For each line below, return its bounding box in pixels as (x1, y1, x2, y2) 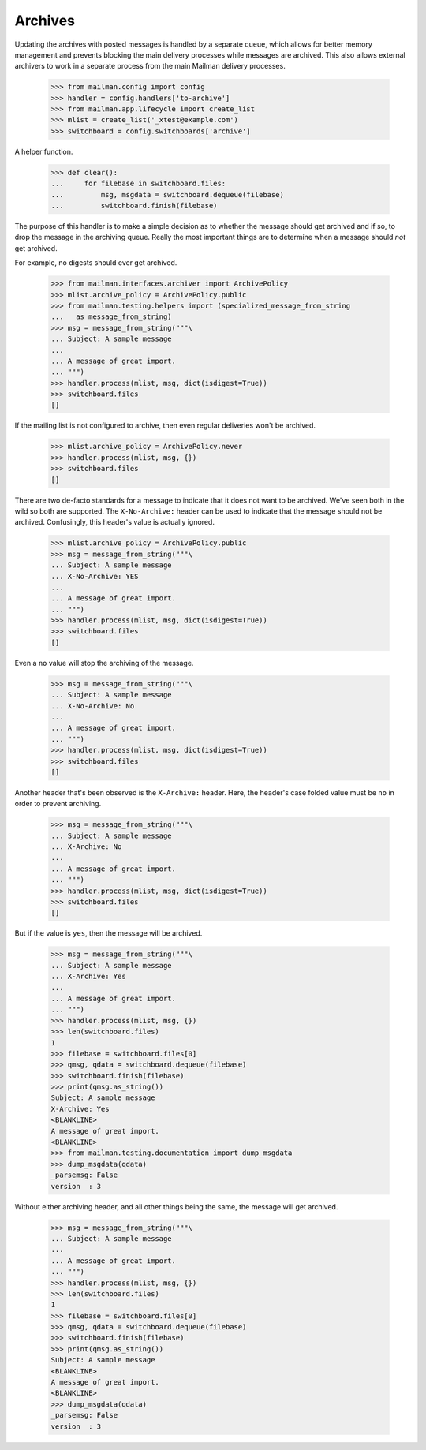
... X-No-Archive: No (50, 701, 135, 710)
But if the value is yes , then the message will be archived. (14, 929, 203, 938)
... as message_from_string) (50, 312, 173, 321)
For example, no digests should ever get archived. (14, 258, 177, 267)
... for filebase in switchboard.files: (50, 179, 226, 189)
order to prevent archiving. (14, 799, 102, 809)
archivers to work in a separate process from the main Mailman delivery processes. (14, 62, 286, 71)
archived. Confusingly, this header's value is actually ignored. (14, 518, 215, 527)
